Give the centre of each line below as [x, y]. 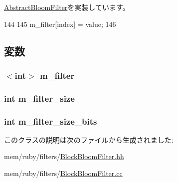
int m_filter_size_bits [51, 121]
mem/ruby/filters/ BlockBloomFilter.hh [64, 156]
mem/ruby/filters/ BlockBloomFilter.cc [63, 173]
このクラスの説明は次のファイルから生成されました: [89, 139]
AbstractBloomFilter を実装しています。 [67, 7]
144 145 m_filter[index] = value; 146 [60, 24]
